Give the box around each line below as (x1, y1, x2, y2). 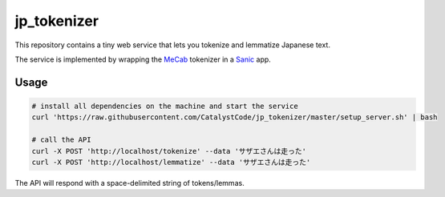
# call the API (31, 135, 91, 144)
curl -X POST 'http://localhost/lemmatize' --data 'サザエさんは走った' (31, 157, 311, 167)
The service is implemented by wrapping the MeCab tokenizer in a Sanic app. (14, 54, 272, 64)
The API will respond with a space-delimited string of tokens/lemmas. (14, 178, 245, 187)
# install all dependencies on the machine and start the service (31, 101, 298, 111)
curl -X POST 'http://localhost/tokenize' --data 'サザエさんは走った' (31, 147, 307, 155)
